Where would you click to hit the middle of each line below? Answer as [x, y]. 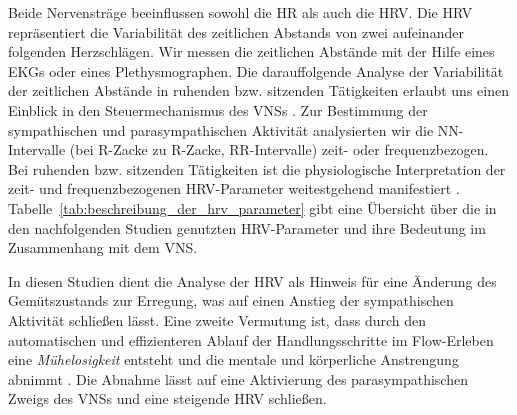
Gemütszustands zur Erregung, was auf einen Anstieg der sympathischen [231, 300]
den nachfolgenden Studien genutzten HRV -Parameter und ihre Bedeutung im [247, 227]
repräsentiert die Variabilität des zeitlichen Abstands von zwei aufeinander [236, 31]
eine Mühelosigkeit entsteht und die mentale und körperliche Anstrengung [233, 359]
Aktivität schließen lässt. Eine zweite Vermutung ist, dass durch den [217, 319]
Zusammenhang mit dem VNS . [103, 247]
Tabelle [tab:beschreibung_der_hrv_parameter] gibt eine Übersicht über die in [252, 207]
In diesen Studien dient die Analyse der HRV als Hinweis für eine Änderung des [252, 280]
